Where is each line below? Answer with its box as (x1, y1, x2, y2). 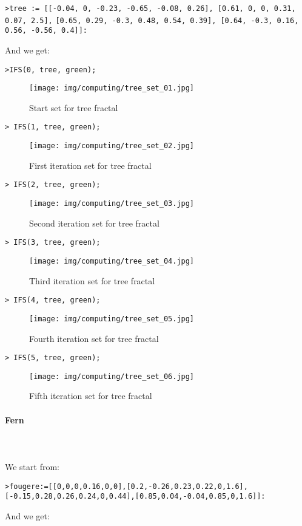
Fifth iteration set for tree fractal (29, 389, 152, 402)
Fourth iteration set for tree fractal (29, 332, 159, 344)
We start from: (5, 460, 59, 473)
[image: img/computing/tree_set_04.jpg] (29, 256, 195, 265)
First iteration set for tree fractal (29, 159, 152, 171)
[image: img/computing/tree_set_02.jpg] (29, 142, 195, 151)
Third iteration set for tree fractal (29, 274, 155, 287)
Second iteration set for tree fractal (29, 216, 159, 229)
